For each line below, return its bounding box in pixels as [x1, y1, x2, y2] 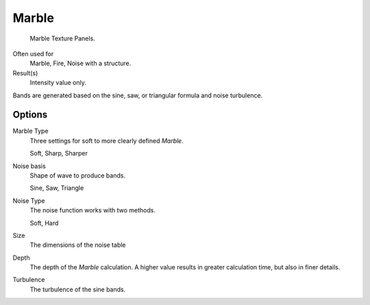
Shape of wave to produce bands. [29, 171, 126, 180]
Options [12, 109, 48, 121]
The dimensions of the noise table [29, 241, 126, 249]
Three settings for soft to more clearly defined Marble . [29, 136, 184, 145]
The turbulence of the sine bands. [29, 285, 126, 293]
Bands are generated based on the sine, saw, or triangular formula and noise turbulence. [12, 91, 263, 99]
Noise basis [12, 162, 46, 170]
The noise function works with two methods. [29, 206, 156, 215]
